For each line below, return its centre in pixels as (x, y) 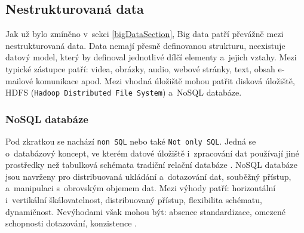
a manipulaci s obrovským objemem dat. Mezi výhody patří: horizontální (141, 188)
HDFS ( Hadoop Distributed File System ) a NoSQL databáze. (124, 92)
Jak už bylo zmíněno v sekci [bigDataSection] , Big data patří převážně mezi (145, 34)
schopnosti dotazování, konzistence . (71, 223)
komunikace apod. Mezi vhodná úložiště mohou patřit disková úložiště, (165, 80)
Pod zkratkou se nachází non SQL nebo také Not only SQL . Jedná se (131, 141)
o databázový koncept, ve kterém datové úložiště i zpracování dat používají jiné (152, 153)
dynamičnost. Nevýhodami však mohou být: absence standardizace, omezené (145, 211)
